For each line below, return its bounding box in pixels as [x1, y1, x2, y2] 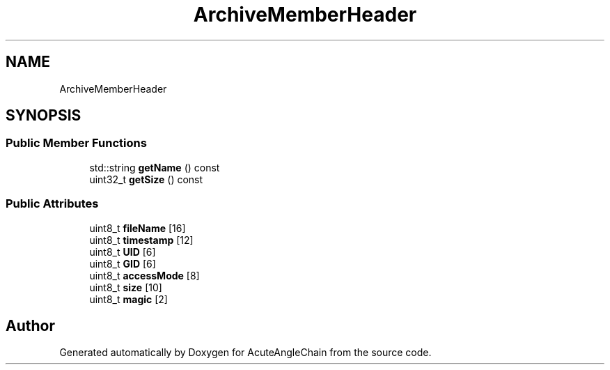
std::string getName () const [89, 161, 220, 174]
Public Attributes [6, 196, 99, 211]
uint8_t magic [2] [89, 293, 168, 305]
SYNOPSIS [6, 107, 81, 125]
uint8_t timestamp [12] [89, 233, 194, 246]
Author [6, 316, 55, 334]
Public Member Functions [6, 136, 147, 151]
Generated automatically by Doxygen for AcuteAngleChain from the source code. [59, 346, 432, 359]
